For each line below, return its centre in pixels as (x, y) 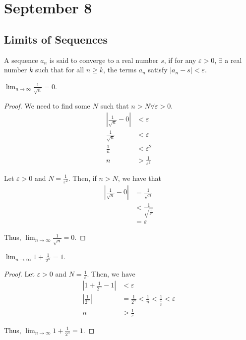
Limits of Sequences (56, 39)
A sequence (21, 60)
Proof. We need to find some (47, 105)
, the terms (120, 70)
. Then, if (82, 178)
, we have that (139, 178)
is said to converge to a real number (104, 60)
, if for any (180, 60)
